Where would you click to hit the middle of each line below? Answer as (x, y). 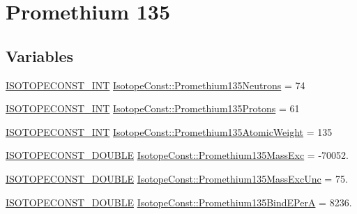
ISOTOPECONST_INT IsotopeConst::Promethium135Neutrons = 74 (155, 85)
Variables (40, 55)
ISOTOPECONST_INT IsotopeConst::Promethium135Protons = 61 (153, 108)
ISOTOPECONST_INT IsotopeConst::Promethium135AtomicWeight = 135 (169, 131)
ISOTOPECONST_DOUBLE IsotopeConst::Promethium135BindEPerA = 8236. (179, 202)
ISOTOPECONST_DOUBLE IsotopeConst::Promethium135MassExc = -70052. (177, 155)
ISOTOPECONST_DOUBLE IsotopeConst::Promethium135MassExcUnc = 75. (177, 178)
